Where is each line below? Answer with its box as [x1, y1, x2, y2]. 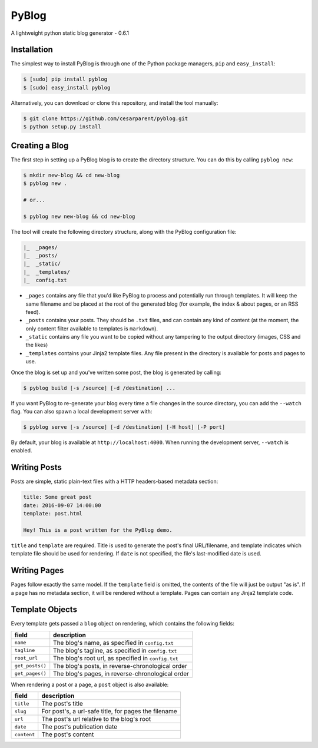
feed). [25, 308, 41, 315]
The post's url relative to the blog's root [41, 715, 151, 723]
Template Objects [11, 604, 78, 615]
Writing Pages [11, 565, 64, 575]
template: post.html [23, 510, 82, 517]
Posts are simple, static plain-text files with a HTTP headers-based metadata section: [11, 478, 218, 485]
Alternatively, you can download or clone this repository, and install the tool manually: [11, 99, 218, 106]
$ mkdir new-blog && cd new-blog [23, 171, 120, 178]
